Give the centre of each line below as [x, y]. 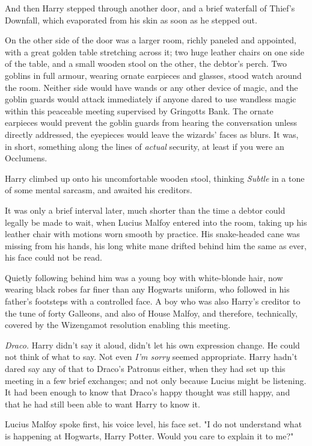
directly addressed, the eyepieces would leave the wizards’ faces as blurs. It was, [152, 134]
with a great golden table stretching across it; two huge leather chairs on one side [154, 51]
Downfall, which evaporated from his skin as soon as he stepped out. [131, 20]
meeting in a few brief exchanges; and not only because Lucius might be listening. [156, 380]
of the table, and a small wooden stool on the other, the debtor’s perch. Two [146, 63]
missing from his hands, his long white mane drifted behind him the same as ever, [156, 245]
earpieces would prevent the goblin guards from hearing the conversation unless [151, 122]
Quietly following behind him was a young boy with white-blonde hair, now [144, 277]
